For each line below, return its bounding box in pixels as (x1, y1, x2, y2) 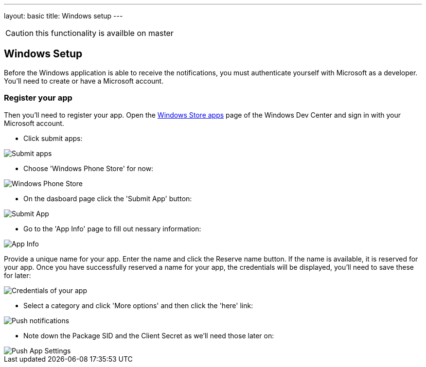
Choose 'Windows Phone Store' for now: (23, 164, 154, 173)
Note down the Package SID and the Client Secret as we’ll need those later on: (23, 331, 274, 340)
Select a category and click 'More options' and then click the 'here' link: (23, 301, 253, 310)
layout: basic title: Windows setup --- (4, 12, 123, 20)
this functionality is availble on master (35, 28, 174, 38)
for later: (4, 271, 31, 280)
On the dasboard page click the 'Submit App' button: (23, 194, 192, 203)
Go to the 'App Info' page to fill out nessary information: (23, 224, 201, 233)
